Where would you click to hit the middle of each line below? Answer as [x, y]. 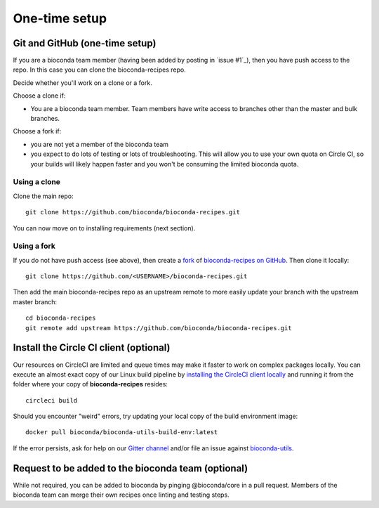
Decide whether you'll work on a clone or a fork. [82, 83]
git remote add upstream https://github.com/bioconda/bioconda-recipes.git [159, 328]
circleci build [52, 400]
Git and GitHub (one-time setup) [85, 43]
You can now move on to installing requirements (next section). [104, 228]
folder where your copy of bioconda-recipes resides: [91, 384]
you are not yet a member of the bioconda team [99, 144]
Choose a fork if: [37, 131]
